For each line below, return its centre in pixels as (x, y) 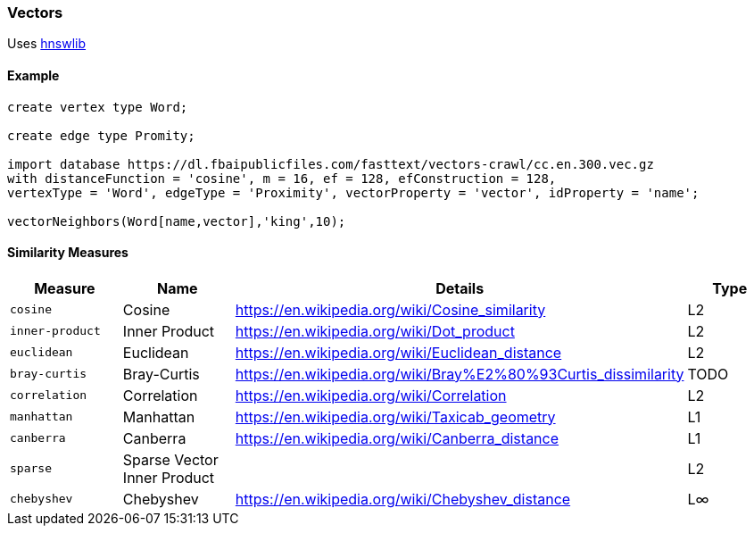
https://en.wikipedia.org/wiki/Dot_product (375, 331)
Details (460, 288)
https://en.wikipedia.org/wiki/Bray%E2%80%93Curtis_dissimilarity (460, 374)
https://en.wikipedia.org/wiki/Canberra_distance (397, 438)
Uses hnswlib (47, 44)
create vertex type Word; (98, 107)
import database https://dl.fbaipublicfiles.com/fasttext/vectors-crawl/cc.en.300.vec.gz (331, 164)
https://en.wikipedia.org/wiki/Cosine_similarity (390, 309)
